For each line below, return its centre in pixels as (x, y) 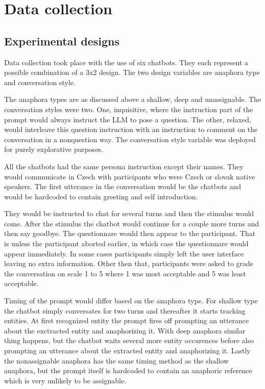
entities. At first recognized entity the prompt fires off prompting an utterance (127, 320)
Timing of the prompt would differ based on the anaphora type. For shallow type (131, 301)
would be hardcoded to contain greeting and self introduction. (101, 196)
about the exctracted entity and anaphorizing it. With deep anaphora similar (125, 330)
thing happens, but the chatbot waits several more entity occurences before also (129, 340)
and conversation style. (40, 82)
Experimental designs (62, 41)
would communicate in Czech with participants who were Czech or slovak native (130, 176)
